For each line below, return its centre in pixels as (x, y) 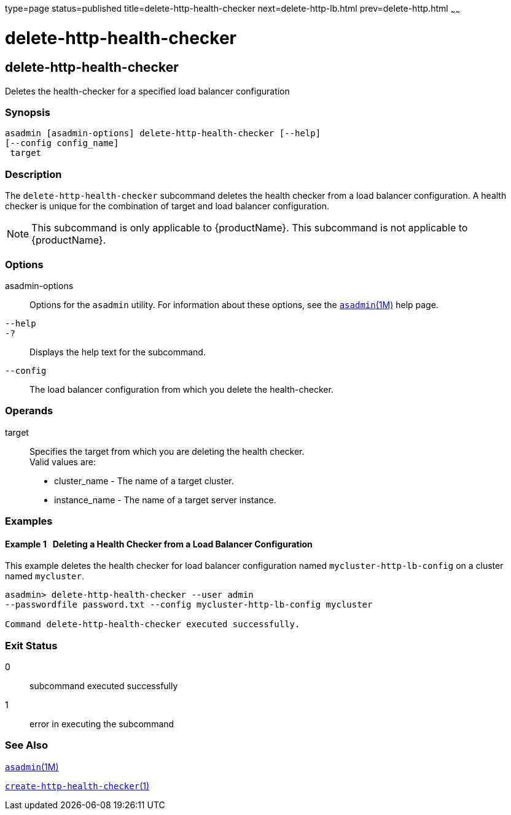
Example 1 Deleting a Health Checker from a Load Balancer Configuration (159, 544)
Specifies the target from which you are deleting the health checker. (167, 451)
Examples (29, 521)
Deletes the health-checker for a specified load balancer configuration (147, 91)
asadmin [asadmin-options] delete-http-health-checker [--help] (163, 133)
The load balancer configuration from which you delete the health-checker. (181, 389)
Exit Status (31, 645)
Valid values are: (63, 462)
